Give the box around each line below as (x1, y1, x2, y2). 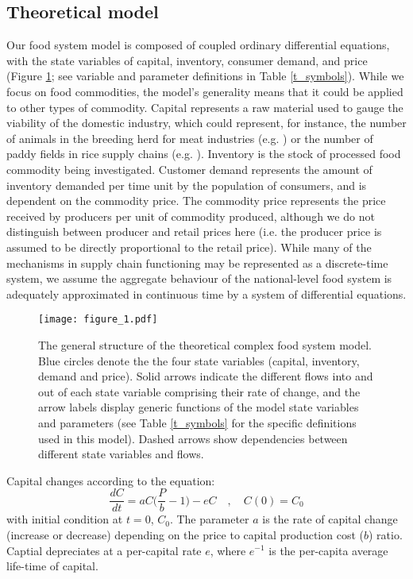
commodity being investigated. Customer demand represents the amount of (6, 160, 372, 177)
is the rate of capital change (262, 511, 398, 527)
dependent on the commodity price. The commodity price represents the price (6, 192, 386, 209)
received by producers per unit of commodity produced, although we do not (6, 207, 375, 224)
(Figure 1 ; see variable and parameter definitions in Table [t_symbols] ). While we (6, 68, 404, 84)
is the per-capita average (268, 542, 388, 558)
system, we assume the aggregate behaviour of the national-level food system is (6, 270, 392, 287)
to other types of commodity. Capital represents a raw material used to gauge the (6, 98, 403, 115)
